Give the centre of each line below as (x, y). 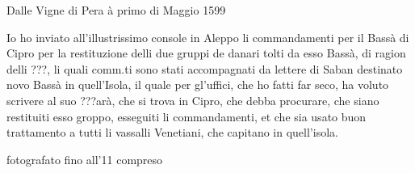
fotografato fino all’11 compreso (85, 159)
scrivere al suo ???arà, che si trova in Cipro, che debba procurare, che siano (193, 100)
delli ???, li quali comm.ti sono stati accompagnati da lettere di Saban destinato (205, 68)
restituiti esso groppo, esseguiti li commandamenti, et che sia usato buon (187, 116)
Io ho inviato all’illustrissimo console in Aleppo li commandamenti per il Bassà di (208, 37)
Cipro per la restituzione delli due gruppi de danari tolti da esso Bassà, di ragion (206, 53)
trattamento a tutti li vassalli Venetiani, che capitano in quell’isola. (172, 132)
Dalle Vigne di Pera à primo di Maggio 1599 (116, 10)
